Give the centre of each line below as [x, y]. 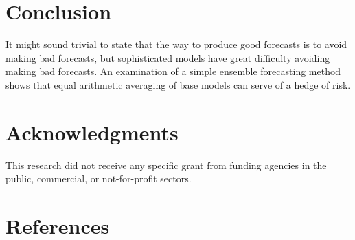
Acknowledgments [92, 132]
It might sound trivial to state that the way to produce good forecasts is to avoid [176, 44]
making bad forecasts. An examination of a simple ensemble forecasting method [173, 71]
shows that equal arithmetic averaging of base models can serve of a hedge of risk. [178, 84]
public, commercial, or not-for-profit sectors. [99, 178]
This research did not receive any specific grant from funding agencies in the [166, 165]
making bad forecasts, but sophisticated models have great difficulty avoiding [168, 57]
